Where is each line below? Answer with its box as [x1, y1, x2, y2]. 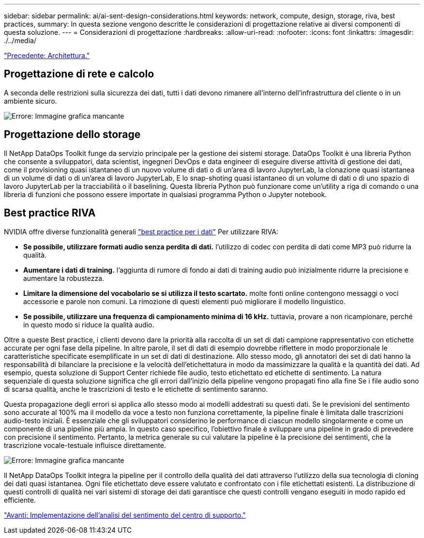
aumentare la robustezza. [23, 274, 105, 282]
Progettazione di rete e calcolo [4, 68, 154, 80]
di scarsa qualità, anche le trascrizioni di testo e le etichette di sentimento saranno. [4, 384, 268, 393]
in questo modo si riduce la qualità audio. [23, 320, 154, 329]
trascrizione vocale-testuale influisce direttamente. [4, 441, 166, 449]
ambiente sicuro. [4, 96, 57, 105]
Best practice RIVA [4, 207, 96, 219]
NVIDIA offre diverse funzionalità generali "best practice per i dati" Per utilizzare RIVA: [4, 227, 278, 236]
